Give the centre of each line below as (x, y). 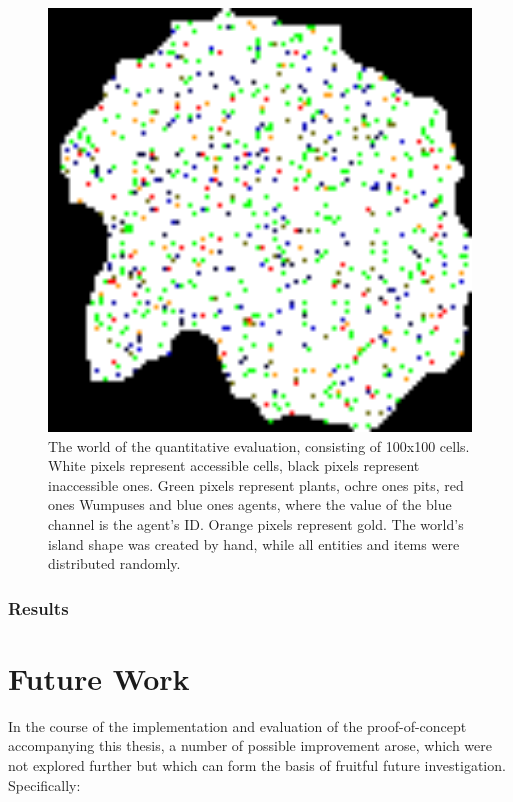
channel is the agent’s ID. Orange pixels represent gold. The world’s (256, 523)
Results (38, 607)
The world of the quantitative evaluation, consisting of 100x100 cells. (259, 445)
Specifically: (44, 784)
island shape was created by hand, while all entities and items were (254, 543)
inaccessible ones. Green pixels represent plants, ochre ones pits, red (256, 484)
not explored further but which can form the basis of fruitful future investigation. (257, 764)
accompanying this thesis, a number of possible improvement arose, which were (250, 745)
